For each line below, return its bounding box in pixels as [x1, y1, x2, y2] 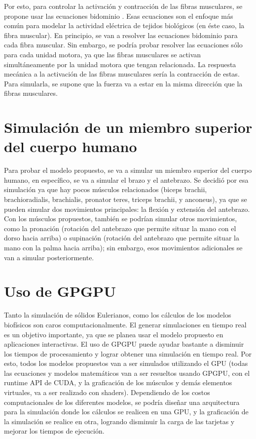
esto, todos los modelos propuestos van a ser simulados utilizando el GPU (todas [4, 358, 248, 368]
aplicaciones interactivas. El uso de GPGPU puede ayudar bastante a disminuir [4, 339, 244, 349]
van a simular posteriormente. [4, 252, 94, 262]
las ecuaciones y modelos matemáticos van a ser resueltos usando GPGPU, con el [4, 367, 250, 378]
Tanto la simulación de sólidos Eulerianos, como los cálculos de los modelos [4, 310, 231, 320]
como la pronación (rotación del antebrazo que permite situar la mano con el [4, 223, 236, 233]
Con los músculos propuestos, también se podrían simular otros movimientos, [4, 213, 237, 224]
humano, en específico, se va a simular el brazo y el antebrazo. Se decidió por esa [4, 174, 249, 185]
